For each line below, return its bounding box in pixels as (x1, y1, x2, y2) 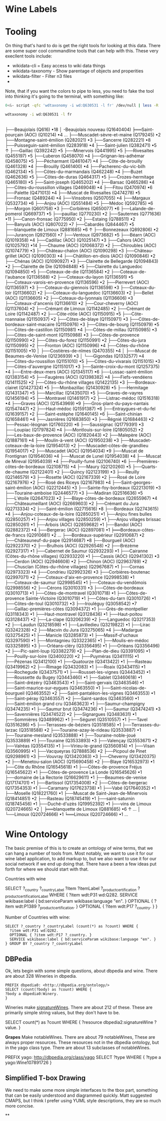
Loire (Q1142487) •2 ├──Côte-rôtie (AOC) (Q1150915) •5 (5, 311, 121, 317)
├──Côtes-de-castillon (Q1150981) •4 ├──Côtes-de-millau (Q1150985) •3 (5, 326, 158, 333)
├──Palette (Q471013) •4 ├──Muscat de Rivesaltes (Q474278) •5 (5, 189, 141, 195)
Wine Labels (5, 3, 57, 15)
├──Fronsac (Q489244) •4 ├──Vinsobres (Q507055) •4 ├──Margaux (5, 195, 151, 201)
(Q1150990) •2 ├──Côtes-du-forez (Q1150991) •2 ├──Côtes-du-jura (5, 337, 146, 343)
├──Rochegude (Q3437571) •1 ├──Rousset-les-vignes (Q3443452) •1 (5, 669, 151, 675)
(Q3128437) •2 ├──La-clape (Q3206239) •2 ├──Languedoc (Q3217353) (5, 616, 156, 622)
